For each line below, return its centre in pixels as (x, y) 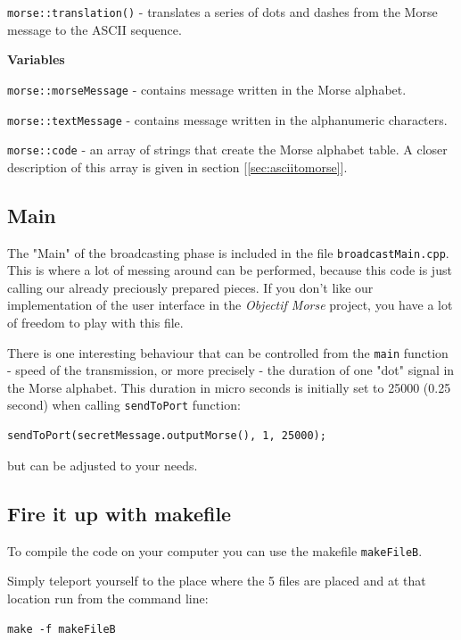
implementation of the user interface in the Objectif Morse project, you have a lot (230, 305)
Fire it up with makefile (119, 513)
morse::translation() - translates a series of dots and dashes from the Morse (222, 12)
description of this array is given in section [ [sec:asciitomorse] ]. (177, 166)
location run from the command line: (108, 598)
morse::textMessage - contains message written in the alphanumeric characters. (227, 119)
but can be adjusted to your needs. (103, 465)
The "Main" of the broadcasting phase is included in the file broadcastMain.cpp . (228, 252)
